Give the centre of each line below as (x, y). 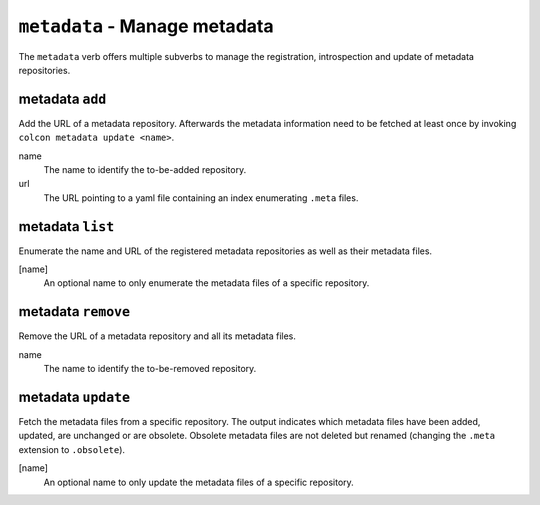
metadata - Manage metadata (146, 26)
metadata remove (74, 311)
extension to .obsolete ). (71, 449)
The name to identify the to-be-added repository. (145, 170)
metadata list (66, 226)
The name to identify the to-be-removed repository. (150, 369)
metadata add (62, 98)
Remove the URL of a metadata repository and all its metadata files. (157, 336)
